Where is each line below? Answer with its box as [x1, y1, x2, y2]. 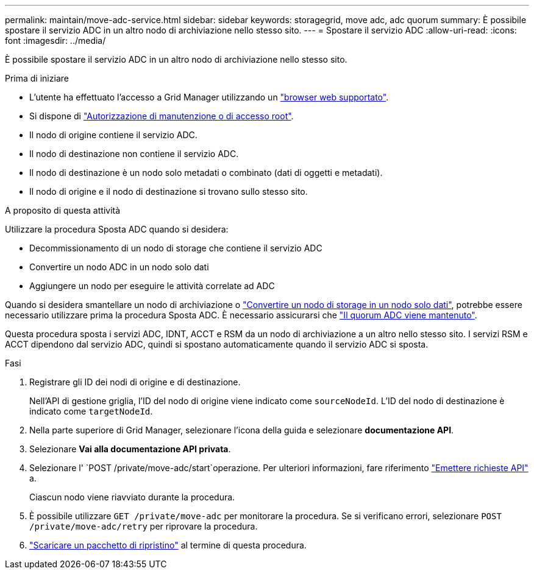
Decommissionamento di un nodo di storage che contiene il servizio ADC [29, 243, 322, 253]
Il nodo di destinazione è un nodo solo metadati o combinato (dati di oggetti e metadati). [29, 167, 383, 178]
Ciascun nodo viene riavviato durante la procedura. [29, 492, 235, 502]
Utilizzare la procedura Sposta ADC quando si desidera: [5, 224, 229, 234]
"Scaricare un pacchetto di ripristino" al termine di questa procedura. [29, 540, 307, 550]
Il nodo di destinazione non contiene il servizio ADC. [29, 149, 239, 159]
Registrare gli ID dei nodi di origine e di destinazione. [29, 377, 241, 387]
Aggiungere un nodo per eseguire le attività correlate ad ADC [29, 281, 275, 291]
